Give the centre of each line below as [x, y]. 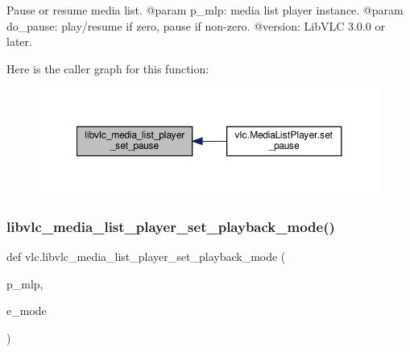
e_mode [27, 311]
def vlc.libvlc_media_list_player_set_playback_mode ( [146, 257]
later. [19, 41]
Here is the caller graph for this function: [108, 68]
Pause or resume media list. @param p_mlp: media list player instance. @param [205, 10]
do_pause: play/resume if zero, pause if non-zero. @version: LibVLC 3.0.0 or [196, 25]
